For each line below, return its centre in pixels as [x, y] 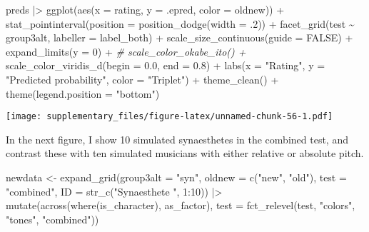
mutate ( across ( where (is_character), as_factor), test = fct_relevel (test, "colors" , [181, 205]
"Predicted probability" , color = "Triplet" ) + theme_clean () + [142, 79]
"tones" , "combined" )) [52, 219]
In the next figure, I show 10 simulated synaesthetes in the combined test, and [177, 139]
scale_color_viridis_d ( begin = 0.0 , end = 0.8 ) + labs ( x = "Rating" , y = [166, 65]
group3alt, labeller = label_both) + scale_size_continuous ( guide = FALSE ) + [180, 37]
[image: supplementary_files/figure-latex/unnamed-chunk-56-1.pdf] [170, 117]
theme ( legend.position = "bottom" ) [83, 93]
